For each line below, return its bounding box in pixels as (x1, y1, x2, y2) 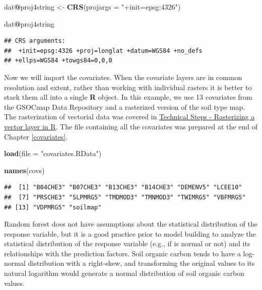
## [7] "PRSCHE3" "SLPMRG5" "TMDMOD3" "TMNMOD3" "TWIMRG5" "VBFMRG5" (4, 193, 246, 201)
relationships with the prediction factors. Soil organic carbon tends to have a (4, 248, 241, 258)
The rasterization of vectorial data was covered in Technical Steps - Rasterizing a (4, 111, 255, 122)
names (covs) (4, 165, 45, 175)
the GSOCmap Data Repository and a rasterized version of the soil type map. (4, 101, 245, 112)
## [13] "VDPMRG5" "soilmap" (4, 203, 102, 211)
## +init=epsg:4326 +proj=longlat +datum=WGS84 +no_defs (4, 47, 203, 54)
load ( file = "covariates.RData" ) (4, 148, 102, 159)
